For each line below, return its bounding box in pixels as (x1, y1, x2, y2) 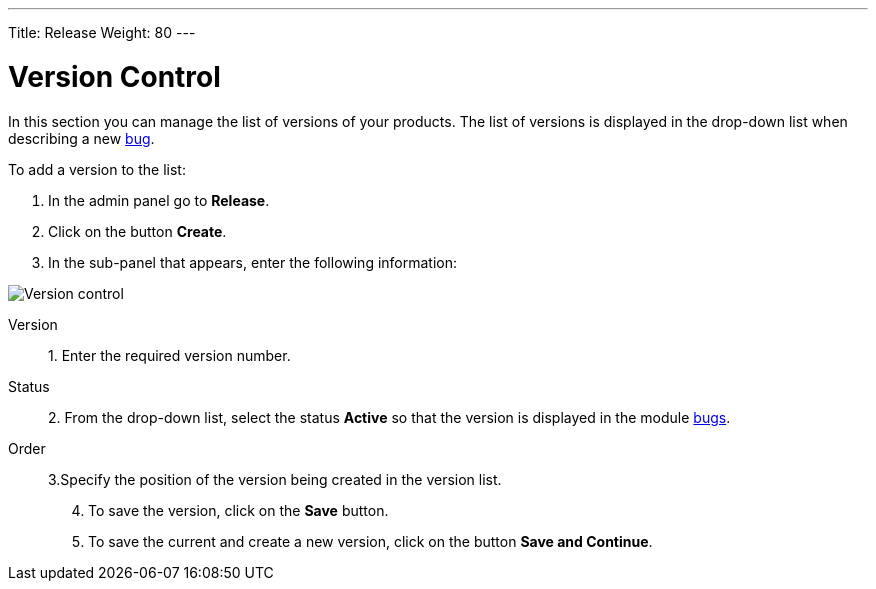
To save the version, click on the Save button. (88, 501, 389, 519)
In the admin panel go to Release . (48, 191, 270, 209)
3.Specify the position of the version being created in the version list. (48, 470, 502, 488)
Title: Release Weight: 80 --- (8, 24, 196, 41)
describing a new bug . (8, 129, 155, 147)
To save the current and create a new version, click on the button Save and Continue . (88, 532, 653, 550)
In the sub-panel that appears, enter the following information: (48, 253, 458, 271)
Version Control (8, 59, 221, 94)
